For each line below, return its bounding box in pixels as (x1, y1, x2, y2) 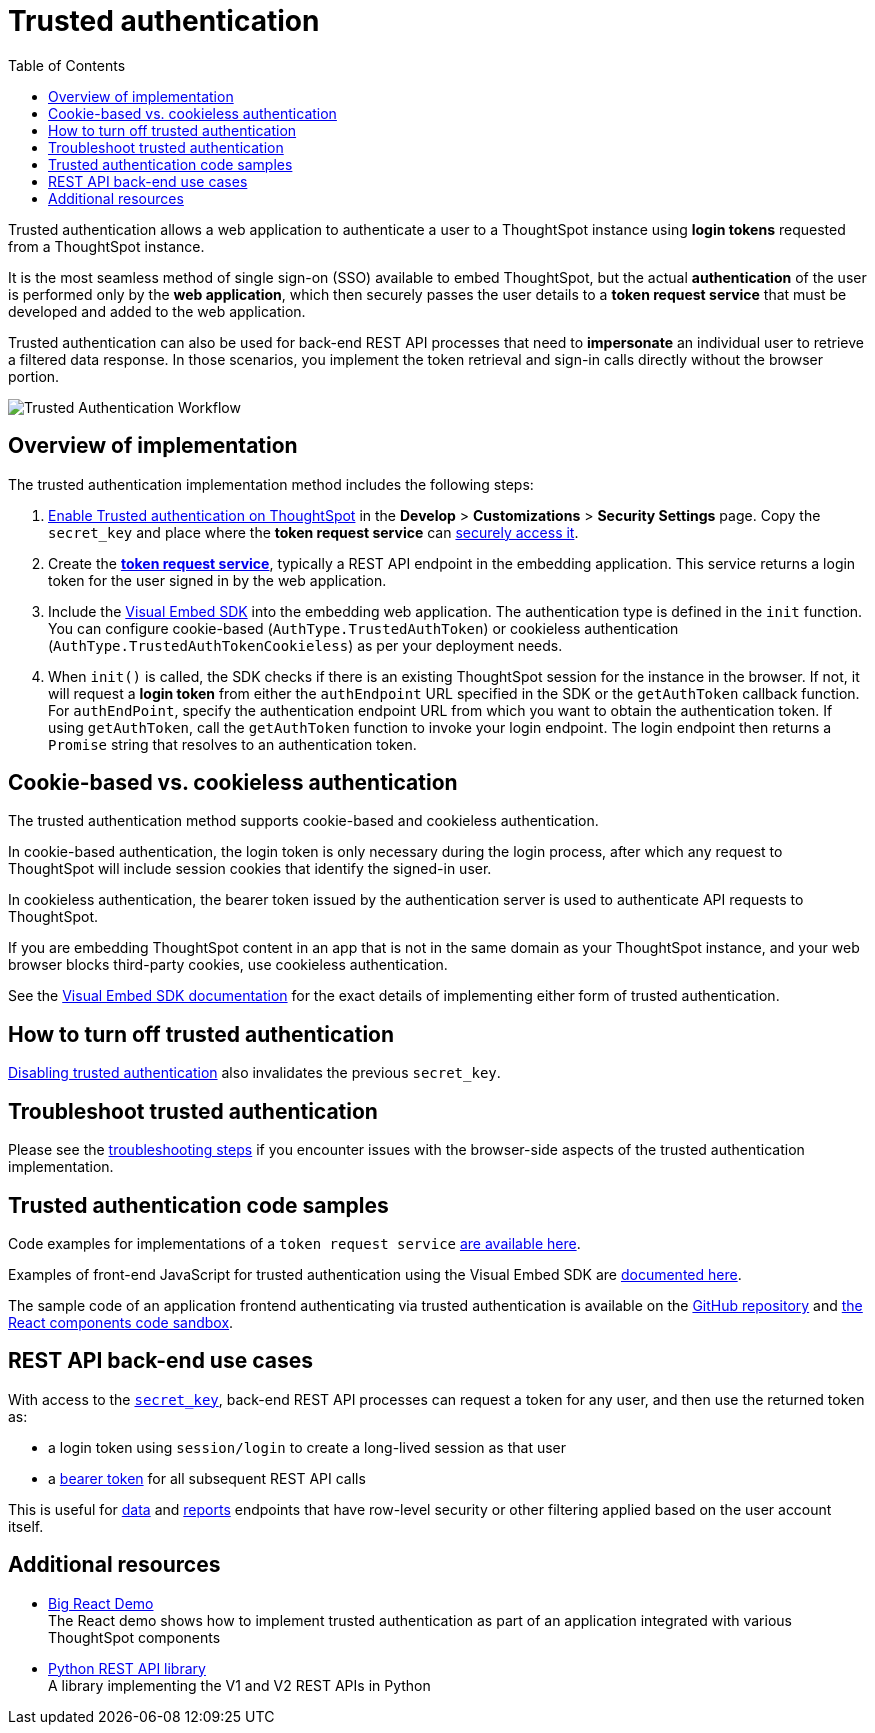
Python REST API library (48, 1659, 206, 1677)
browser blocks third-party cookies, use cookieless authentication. (8, 956, 448, 974)
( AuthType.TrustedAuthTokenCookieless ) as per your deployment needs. (48, 636, 563, 654)
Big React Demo (48, 1594, 154, 1612)
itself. (8, 1517, 44, 1535)
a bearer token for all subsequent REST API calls (48, 1469, 366, 1487)
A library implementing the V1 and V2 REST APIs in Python (48, 1676, 431, 1694)
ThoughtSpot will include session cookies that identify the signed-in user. (8, 860, 492, 878)
